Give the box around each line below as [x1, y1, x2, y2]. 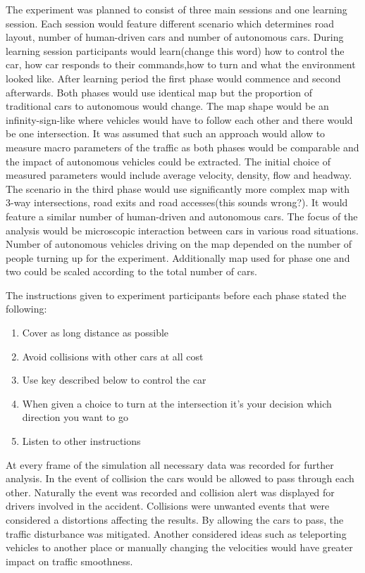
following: [6, 301, 47, 316]
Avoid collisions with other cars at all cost [22, 348, 204, 363]
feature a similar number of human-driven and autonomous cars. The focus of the [6, 208, 358, 223]
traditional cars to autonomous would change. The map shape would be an [6, 99, 329, 113]
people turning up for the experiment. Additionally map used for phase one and [6, 250, 350, 265]
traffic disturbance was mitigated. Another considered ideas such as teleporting [6, 526, 347, 541]
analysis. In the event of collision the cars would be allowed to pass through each [6, 471, 354, 486]
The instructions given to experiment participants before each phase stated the [6, 287, 347, 302]
